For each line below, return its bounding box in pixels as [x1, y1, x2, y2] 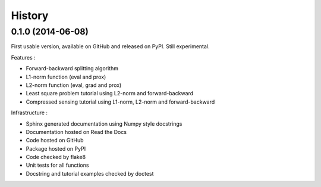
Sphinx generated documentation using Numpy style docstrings [26, 120, 182, 127]
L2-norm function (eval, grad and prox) [26, 81, 122, 89]
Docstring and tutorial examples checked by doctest [26, 170, 154, 177]
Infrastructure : [11, 109, 48, 116]
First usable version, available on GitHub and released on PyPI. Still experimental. [11, 43, 210, 50]
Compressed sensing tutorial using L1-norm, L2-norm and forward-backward [26, 98, 215, 105]
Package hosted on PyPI [26, 145, 86, 152]
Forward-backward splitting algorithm [26, 65, 119, 72]
